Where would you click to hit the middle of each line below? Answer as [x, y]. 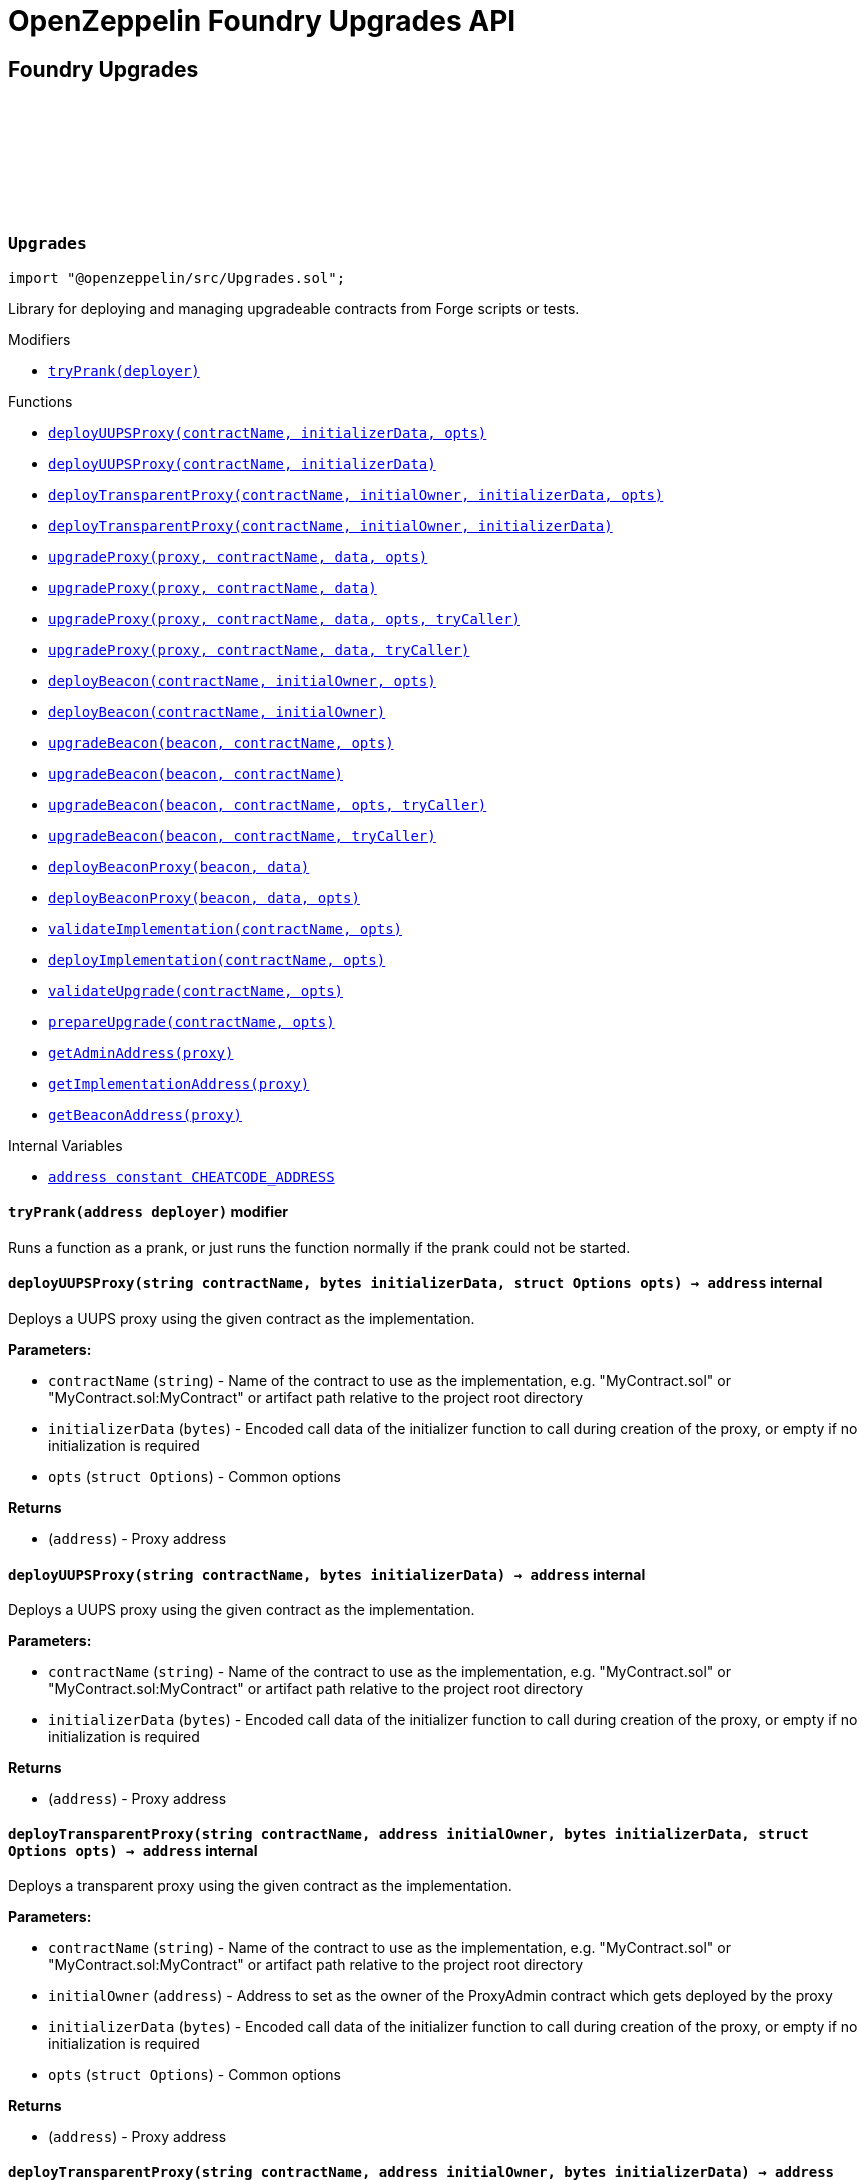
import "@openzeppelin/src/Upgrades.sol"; [177, 277]
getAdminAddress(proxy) [141, 1052]
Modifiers [39, 339]
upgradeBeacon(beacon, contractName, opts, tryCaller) [267, 804]
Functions [40, 401]
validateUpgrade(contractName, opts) [196, 990]
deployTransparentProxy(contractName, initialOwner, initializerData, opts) [356, 494]
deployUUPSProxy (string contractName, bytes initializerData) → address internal [327, 1574]
